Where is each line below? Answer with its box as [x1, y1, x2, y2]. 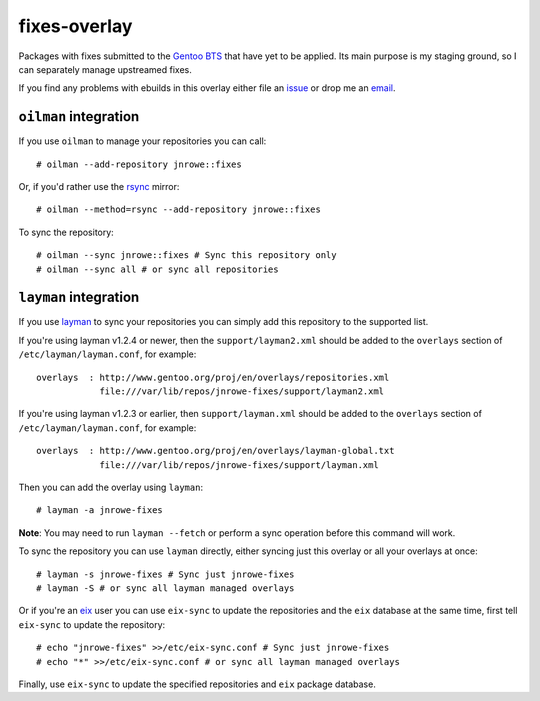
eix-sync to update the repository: [18, 618, 166, 630]
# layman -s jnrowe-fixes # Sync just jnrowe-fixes [36, 568, 295, 580]
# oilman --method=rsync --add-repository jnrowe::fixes [36, 204, 322, 215]
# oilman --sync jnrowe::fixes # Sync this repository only [36, 250, 337, 261]
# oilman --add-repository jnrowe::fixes [36, 158, 242, 170]
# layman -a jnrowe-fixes [36, 505, 164, 516]
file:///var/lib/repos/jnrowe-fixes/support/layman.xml [99, 459, 379, 470]
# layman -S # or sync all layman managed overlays [36, 582, 295, 594]
